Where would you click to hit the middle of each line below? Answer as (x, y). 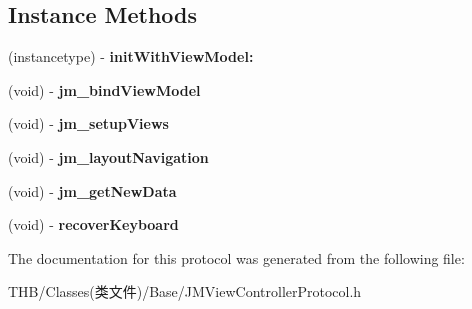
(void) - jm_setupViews (88, 123)
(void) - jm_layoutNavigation (108, 156)
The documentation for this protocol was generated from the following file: (236, 257)
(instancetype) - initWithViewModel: (131, 56)
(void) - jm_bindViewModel (104, 89)
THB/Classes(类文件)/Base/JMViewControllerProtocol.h (185, 291)
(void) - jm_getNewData (92, 190)
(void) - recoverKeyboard (93, 224)
